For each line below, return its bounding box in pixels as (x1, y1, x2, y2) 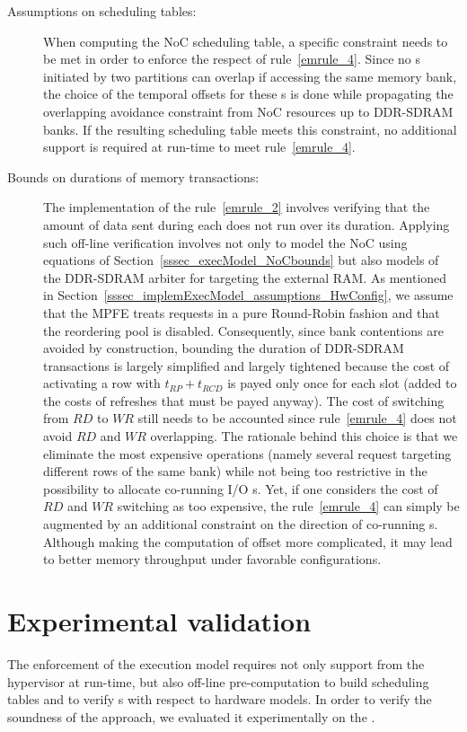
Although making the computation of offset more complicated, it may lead (43, 532, 453, 551)
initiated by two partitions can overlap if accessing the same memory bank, (43, 66, 457, 85)
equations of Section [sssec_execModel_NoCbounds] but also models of (43, 251, 439, 269)
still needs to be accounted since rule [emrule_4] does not (137, 409, 457, 428)
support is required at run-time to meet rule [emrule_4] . (43, 137, 356, 156)
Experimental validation (7, 603, 312, 639)
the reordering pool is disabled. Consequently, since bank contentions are (43, 321, 444, 340)
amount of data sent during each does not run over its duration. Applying (43, 215, 450, 234)
